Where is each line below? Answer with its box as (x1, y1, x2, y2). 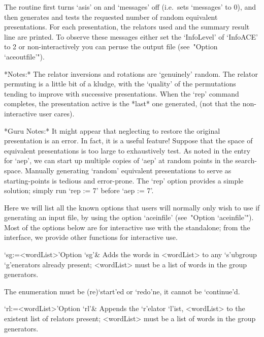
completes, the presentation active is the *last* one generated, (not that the (4, 98, 241, 109)
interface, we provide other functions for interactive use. (4, 232, 178, 242)
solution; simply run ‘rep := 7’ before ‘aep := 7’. (4, 185, 154, 196)
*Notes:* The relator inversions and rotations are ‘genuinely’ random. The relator (4, 68, 258, 79)
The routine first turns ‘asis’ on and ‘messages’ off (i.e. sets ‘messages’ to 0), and (4, 2, 256, 12)
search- (235, 155, 257, 166)
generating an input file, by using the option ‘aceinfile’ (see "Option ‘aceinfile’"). (4, 212, 254, 223)
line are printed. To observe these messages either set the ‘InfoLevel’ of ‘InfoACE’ (4, 31, 258, 42)
